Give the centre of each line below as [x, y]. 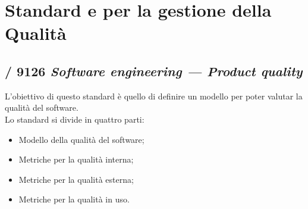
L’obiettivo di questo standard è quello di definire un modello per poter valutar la [154, 96]
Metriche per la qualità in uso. [74, 199]
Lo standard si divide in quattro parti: [75, 119]
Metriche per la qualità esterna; [76, 179]
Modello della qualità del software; [81, 139]
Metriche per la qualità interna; [76, 159]
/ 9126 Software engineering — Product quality [154, 71]
